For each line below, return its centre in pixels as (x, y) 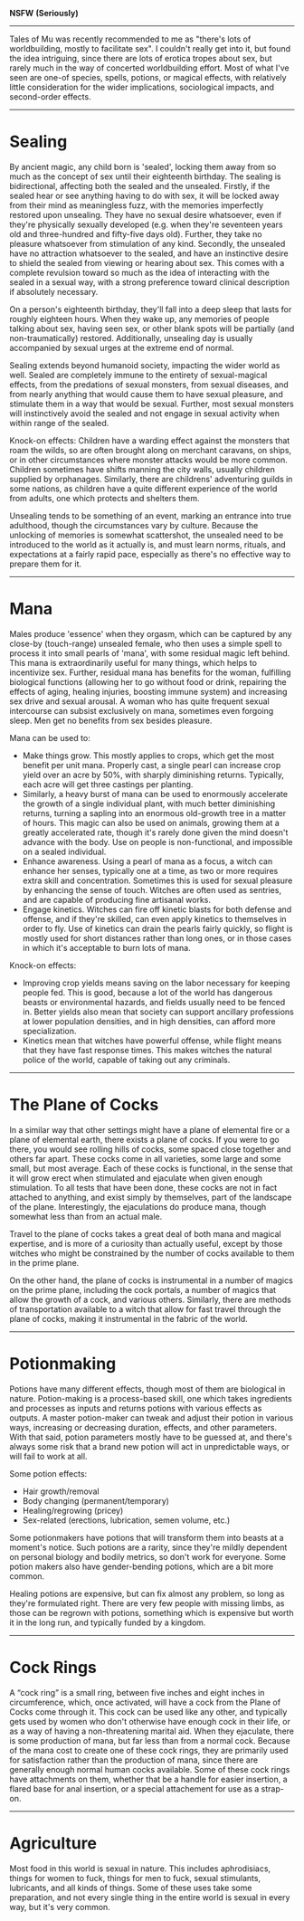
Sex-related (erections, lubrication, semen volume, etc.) (126, 1520)
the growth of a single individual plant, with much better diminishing (149, 804)
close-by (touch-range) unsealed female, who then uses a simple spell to (146, 643)
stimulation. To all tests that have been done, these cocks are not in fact (143, 1187)
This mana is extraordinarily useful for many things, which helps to (133, 662)
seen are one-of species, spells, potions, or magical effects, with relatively (148, 77)
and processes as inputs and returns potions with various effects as (136, 1408)
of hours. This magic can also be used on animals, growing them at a (151, 823)
